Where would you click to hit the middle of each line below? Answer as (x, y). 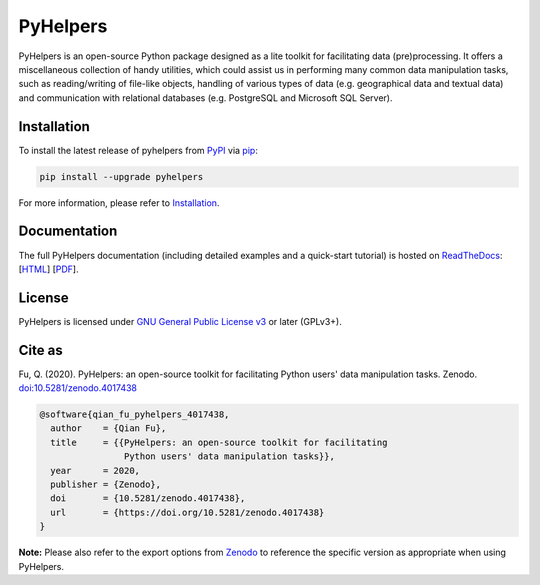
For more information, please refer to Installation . (119, 202)
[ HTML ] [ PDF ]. (48, 269)
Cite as (41, 350)
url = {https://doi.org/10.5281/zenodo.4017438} (187, 512)
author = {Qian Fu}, (108, 428)
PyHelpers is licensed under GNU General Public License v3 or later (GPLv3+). (180, 321)
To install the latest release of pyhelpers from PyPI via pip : (138, 150)
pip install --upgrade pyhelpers (121, 176)
